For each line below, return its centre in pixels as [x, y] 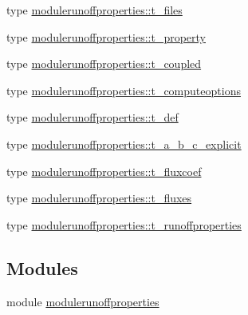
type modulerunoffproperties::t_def [93, 117]
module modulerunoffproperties [83, 301]
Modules [42, 267]
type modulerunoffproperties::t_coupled [104, 64]
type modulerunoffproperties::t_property [106, 36]
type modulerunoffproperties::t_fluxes [99, 198]
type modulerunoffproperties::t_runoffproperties [124, 224]
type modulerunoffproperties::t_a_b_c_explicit [124, 144]
